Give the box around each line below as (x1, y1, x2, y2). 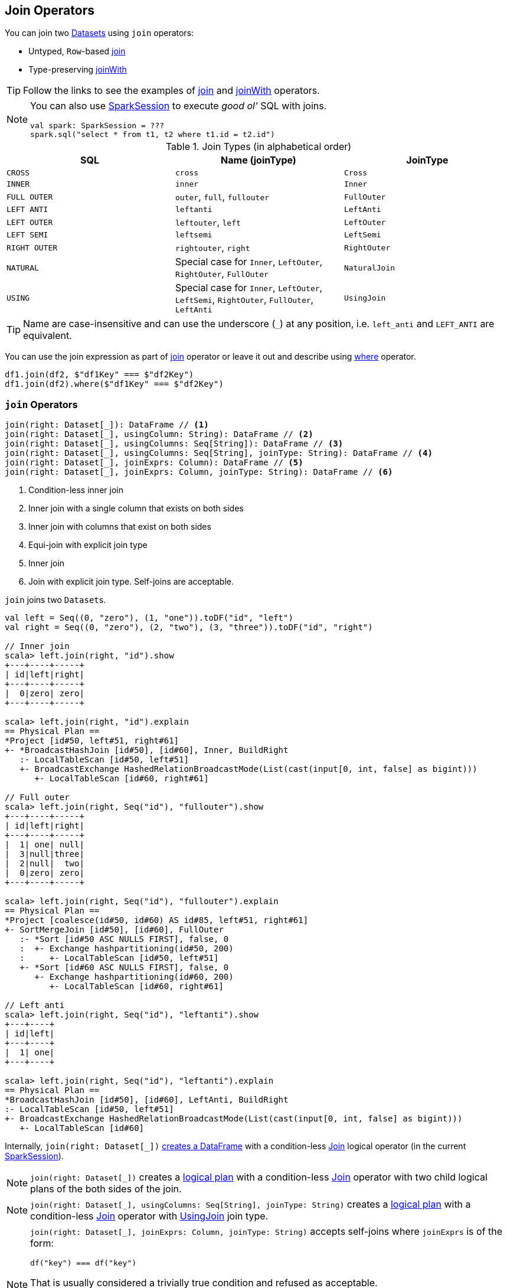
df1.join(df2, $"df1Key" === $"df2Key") (5, 370, 194, 380)
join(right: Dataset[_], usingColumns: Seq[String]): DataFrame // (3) (5, 439, 344, 449)
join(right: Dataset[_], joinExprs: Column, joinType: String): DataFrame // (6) (5, 467, 393, 477)
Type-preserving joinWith (28, 64, 127, 75)
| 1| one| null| (5, 840, 84, 850)
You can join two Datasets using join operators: (5, 28, 194, 38)
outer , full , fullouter (175, 191, 270, 203)
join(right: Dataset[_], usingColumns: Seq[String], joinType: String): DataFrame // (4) (5, 448, 433, 458)
